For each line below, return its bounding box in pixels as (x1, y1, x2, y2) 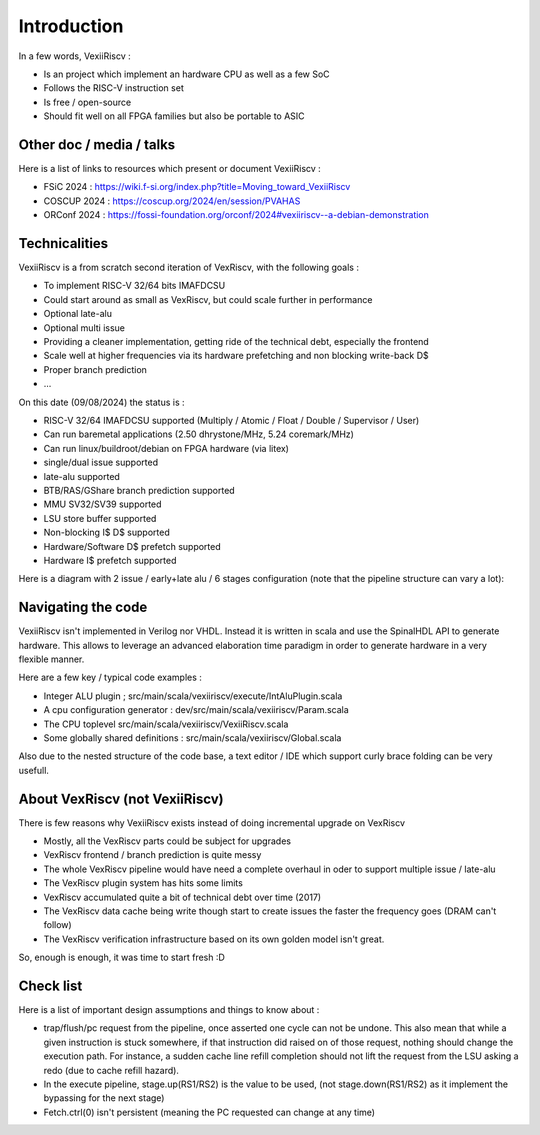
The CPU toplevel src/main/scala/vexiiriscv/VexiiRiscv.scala (43, 718, 289, 730)
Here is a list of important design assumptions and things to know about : (18, 1004, 320, 1016)
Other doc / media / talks (18, 136, 176, 153)
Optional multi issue (43, 321, 125, 334)
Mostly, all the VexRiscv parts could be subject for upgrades (43, 835, 292, 847)
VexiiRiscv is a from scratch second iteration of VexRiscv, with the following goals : (18, 261, 360, 274)
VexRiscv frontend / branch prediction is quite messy (43, 849, 262, 861)
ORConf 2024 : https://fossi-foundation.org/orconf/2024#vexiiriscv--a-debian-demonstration (43, 209, 430, 221)
